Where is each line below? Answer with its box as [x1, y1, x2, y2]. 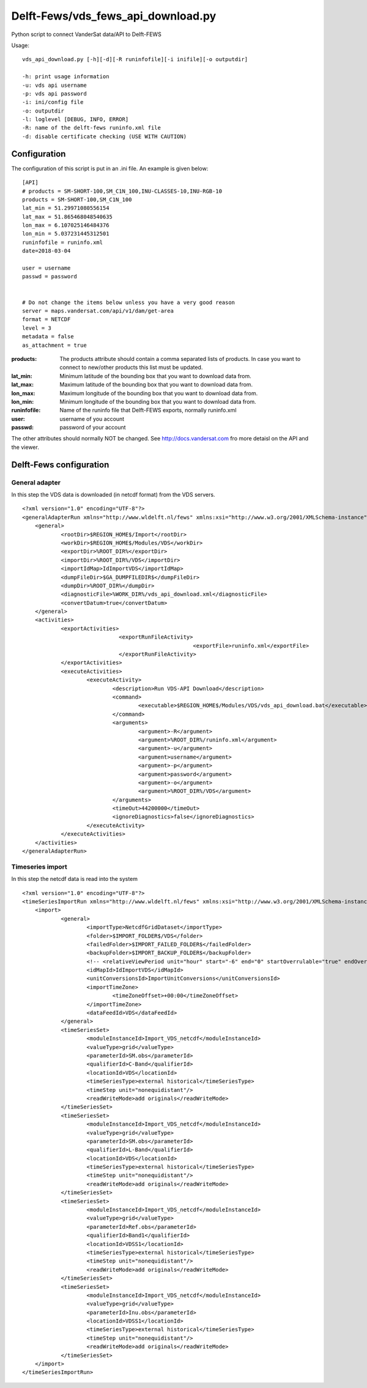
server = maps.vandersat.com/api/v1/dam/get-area [22, 308, 174, 314]
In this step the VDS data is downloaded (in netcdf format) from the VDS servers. [11, 491, 215, 499]
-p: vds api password [22, 90, 87, 97]
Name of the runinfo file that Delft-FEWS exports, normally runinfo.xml [59, 407, 237, 414]
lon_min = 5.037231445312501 [22, 230, 109, 237]
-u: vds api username [22, 81, 87, 89]
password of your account [59, 424, 126, 431]
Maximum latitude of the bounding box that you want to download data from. [59, 381, 253, 388]
